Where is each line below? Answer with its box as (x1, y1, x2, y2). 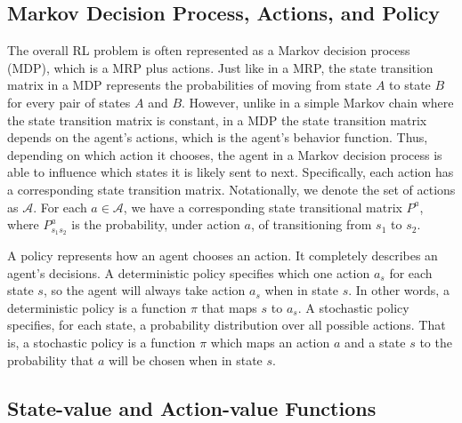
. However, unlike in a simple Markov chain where (182, 92, 454, 111)
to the (419, 332, 452, 351)
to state (389, 76, 431, 94)
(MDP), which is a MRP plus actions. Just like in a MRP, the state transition (7, 58, 434, 76)
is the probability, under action (71, 215, 240, 234)
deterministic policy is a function (7, 298, 187, 316)
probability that (7, 350, 94, 369)
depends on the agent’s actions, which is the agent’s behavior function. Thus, (7, 128, 428, 147)
